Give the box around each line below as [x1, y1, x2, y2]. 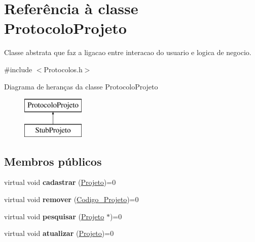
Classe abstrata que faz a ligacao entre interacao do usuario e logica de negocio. [4, 47, 251, 58]
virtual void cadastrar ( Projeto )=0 [4, 177, 116, 187]
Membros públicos [4, 153, 102, 169]
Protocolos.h [44, 64, 83, 74]
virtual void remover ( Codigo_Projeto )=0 [4, 194, 139, 205]
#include [4, 64, 32, 74]
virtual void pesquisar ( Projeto [4, 211, 104, 221]
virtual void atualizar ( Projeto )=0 [4, 228, 114, 238]
